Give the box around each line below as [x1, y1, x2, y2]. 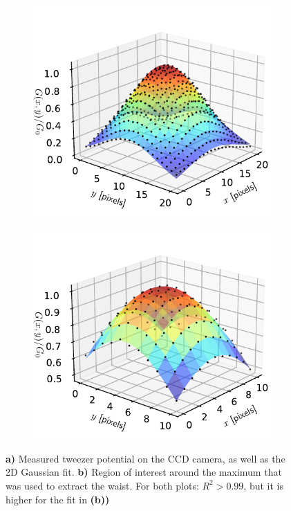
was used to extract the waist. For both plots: [6, 478, 199, 492]
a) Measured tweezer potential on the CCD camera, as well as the [6, 451, 285, 465]
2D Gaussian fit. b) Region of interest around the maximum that [6, 465, 282, 479]
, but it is [243, 478, 283, 492]
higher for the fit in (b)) [6, 492, 110, 506]
